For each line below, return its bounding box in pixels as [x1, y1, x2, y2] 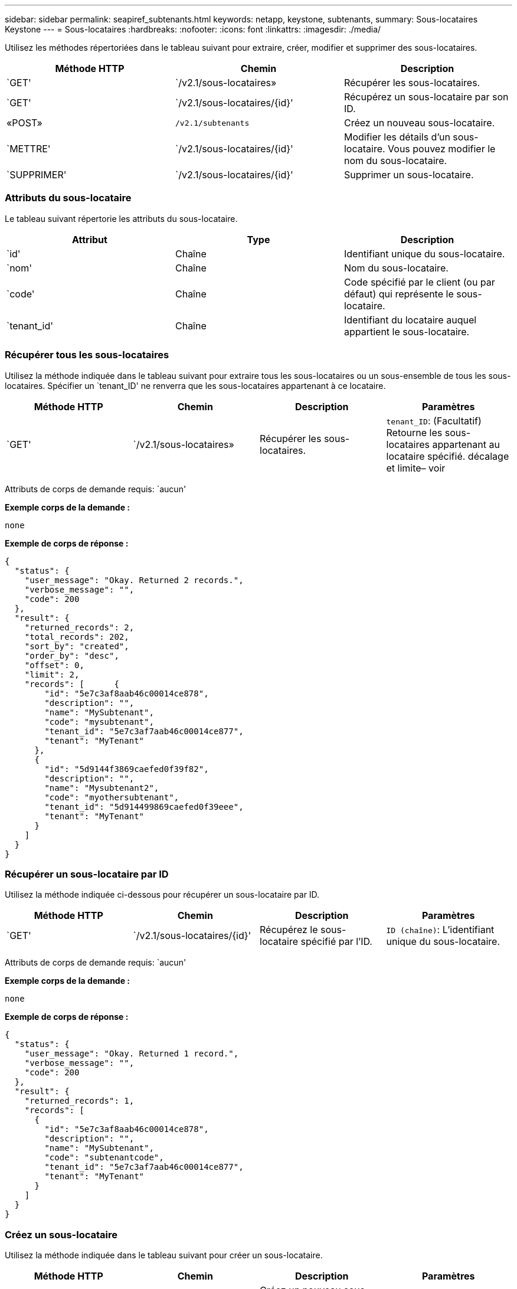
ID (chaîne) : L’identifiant [386, 924, 495, 936]
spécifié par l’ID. [300, 935, 372, 948]
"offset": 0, [24, 660, 84, 670]
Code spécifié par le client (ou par [343, 276, 495, 288]
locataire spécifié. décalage [386, 450, 509, 462]
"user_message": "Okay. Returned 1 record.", [24, 1049, 239, 1059]
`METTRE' [6, 143, 51, 155]
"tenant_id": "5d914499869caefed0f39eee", [44, 801, 244, 812]
